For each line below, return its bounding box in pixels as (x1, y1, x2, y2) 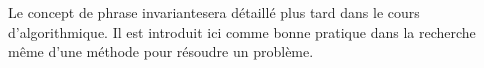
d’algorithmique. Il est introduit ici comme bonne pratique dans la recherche (8, 21, 476, 42)
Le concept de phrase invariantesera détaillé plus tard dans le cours (8, 2, 420, 22)
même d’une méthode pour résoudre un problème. (8, 41, 314, 62)
